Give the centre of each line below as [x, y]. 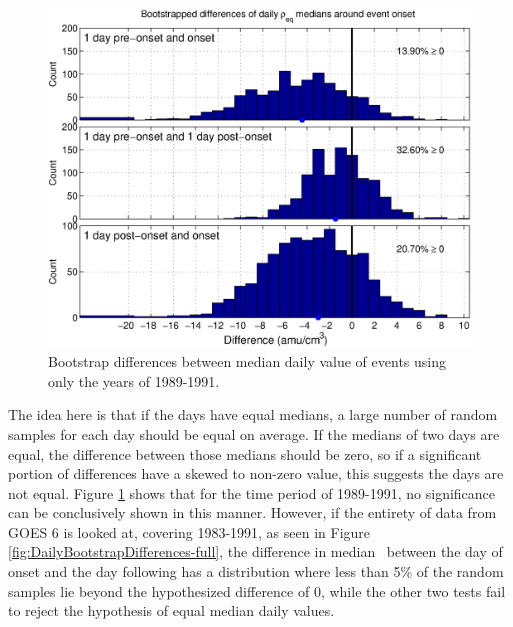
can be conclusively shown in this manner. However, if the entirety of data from [252, 512]
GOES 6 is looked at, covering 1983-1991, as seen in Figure [189, 531]
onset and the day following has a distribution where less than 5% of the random [256, 571]
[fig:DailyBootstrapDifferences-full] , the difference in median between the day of [255, 551]
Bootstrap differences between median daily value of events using [247, 361]
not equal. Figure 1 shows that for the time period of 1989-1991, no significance [252, 492]
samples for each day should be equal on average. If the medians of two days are [254, 433]
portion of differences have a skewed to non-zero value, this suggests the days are [256, 473]
